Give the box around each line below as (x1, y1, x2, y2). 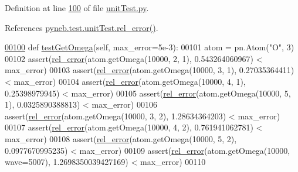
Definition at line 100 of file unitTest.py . (5, 2, 149, 13)
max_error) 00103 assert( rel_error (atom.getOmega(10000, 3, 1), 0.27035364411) (5, 64, 294, 76)
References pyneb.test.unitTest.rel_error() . (5, 21, 158, 33)
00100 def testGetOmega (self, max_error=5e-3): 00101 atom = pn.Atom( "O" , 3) (5, 41, 294, 53)
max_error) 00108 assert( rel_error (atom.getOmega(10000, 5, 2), (5, 132, 237, 145)
